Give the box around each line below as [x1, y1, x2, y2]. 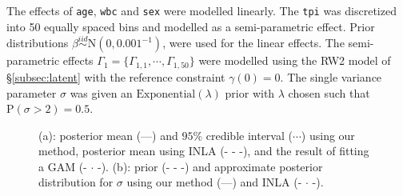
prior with [225, 84, 275, 101]
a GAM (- [38, 158, 87, 174]
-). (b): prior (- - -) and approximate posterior [97, 158, 323, 174]
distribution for [38, 174, 114, 190]
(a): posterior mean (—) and [38, 126, 178, 143]
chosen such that [288, 84, 370, 101]
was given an [70, 84, 133, 101]
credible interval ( [205, 126, 293, 143]
